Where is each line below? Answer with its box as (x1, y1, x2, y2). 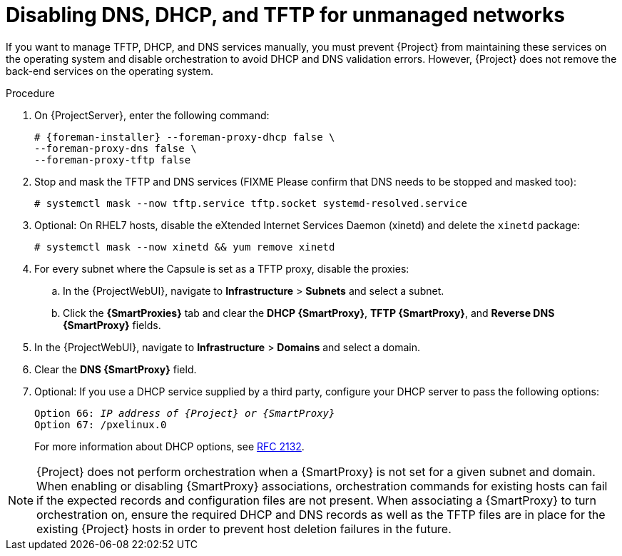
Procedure (6, 86, 55, 99)
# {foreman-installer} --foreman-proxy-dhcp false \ (34, 131, 335, 143)
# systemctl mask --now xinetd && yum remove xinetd (34, 241, 335, 253)
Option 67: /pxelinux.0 (34, 418, 167, 430)
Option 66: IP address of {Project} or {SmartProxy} (34, 407, 335, 419)
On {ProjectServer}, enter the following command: (34, 108, 270, 121)
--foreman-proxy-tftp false (34, 153, 191, 166)
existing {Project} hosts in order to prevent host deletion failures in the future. (36, 521, 452, 536)
